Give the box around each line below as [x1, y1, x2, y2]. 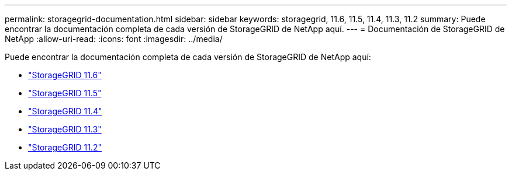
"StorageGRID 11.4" [28, 106, 102, 116]
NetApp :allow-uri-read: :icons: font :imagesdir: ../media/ [5, 34, 223, 44]
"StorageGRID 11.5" [28, 88, 102, 98]
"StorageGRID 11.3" [28, 124, 102, 134]
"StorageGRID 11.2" [28, 142, 102, 152]
